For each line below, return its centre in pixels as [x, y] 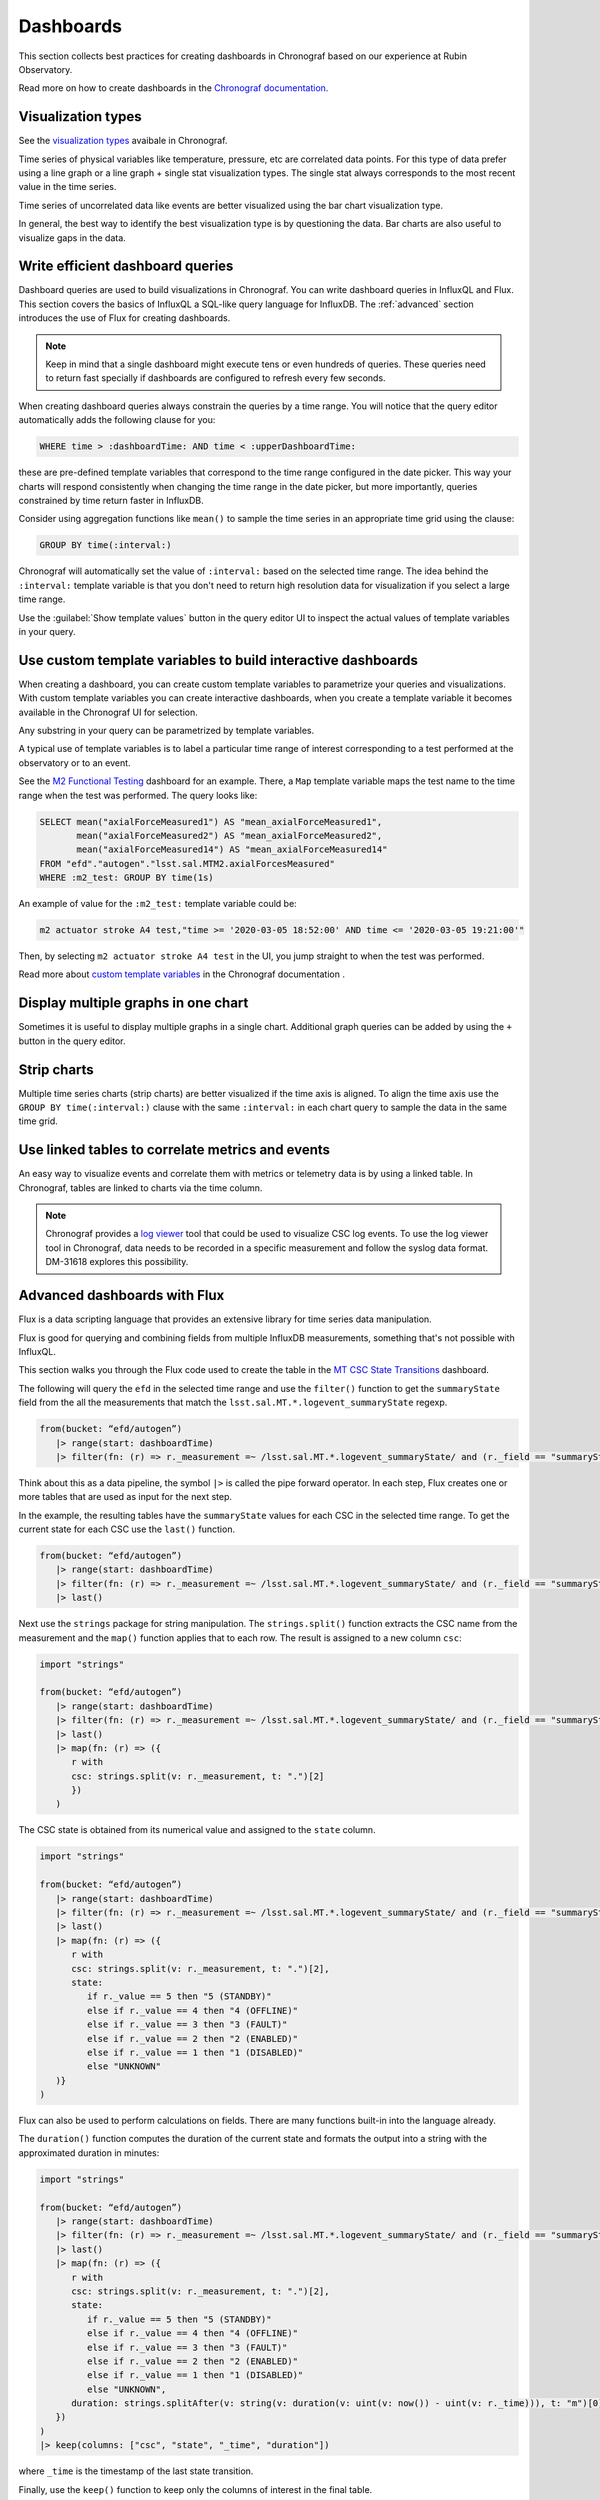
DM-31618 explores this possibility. [117, 1262]
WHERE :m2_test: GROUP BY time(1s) [126, 878]
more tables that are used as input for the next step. [125, 1497]
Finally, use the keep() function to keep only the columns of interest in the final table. [195, 2489]
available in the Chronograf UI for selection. [108, 712]
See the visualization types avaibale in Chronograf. [123, 141]
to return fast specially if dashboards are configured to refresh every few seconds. [215, 378]
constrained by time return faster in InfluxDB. [111, 500]
